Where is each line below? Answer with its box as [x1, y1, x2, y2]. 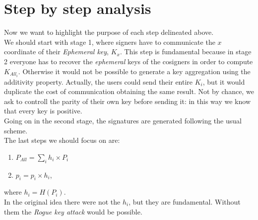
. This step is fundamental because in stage [120, 46, 252, 57]
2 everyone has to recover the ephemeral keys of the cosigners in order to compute [4, 56, 253, 66]
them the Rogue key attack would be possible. [4, 206, 142, 217]
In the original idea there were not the [4, 196, 121, 207]
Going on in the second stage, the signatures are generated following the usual [4, 115, 242, 125]
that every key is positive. [4, 106, 82, 116]
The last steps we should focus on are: [4, 135, 120, 145]
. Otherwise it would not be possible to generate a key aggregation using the [18, 66, 251, 76]
